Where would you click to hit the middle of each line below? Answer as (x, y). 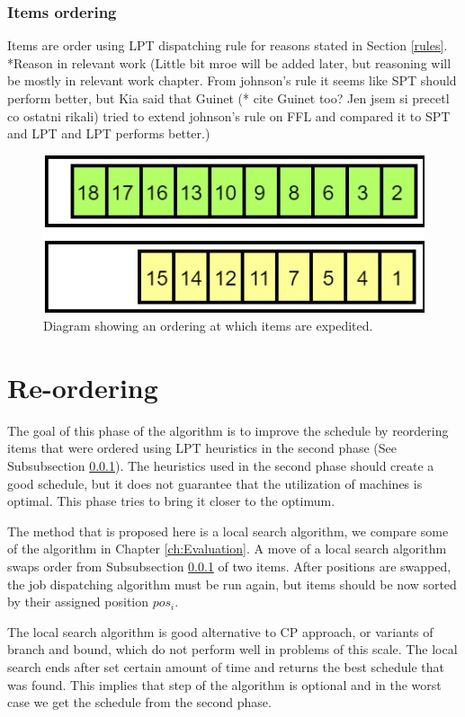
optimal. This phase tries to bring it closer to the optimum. (171, 501)
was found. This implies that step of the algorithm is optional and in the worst (224, 684)
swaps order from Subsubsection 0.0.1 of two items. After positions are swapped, (229, 566)
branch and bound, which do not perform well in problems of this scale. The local (232, 649)
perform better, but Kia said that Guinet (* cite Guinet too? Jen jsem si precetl (228, 98)
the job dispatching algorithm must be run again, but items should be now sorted (232, 584)
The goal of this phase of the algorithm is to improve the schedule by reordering (228, 430)
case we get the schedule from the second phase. (139, 702)
